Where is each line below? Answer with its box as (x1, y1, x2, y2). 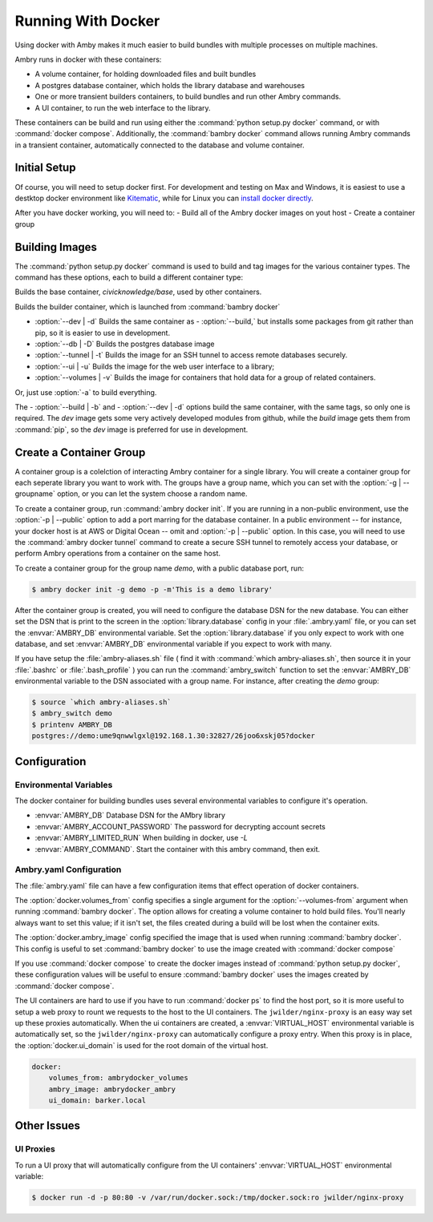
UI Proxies (14, 1143, 55, 1155)
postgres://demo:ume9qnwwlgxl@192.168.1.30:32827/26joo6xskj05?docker (31, 732, 316, 740)
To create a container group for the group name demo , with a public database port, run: (14, 563, 305, 573)
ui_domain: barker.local (48, 1095, 147, 1105)
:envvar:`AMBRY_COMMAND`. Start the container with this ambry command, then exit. (34, 844, 321, 853)
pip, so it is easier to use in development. (34, 328, 171, 337)
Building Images (14, 240, 98, 254)
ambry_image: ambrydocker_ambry (48, 1084, 176, 1094)
